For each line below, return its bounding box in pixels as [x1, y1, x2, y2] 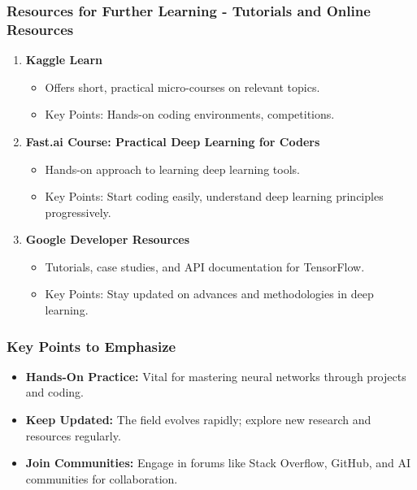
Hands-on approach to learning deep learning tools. [45, 160, 300, 177]
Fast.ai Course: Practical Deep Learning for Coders [25, 132, 320, 150]
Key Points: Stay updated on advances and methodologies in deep [45, 285, 374, 302]
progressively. [45, 203, 111, 220]
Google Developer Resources [25, 231, 190, 248]
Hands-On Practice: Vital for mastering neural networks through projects [25, 367, 406, 384]
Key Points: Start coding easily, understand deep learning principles [45, 188, 384, 205]
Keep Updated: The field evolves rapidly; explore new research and [25, 411, 371, 428]
